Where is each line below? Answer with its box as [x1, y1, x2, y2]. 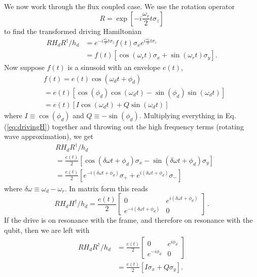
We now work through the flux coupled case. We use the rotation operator [4, 1, 235, 11]
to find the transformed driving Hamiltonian [4, 25, 142, 36]
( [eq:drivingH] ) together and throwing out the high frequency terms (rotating [4, 121, 244, 131]
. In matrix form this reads [64, 183, 148, 193]
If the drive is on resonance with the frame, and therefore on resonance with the [4, 215, 253, 225]
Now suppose [4, 62, 45, 73]
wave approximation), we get [4, 131, 94, 142]
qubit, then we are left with [4, 225, 90, 235]
